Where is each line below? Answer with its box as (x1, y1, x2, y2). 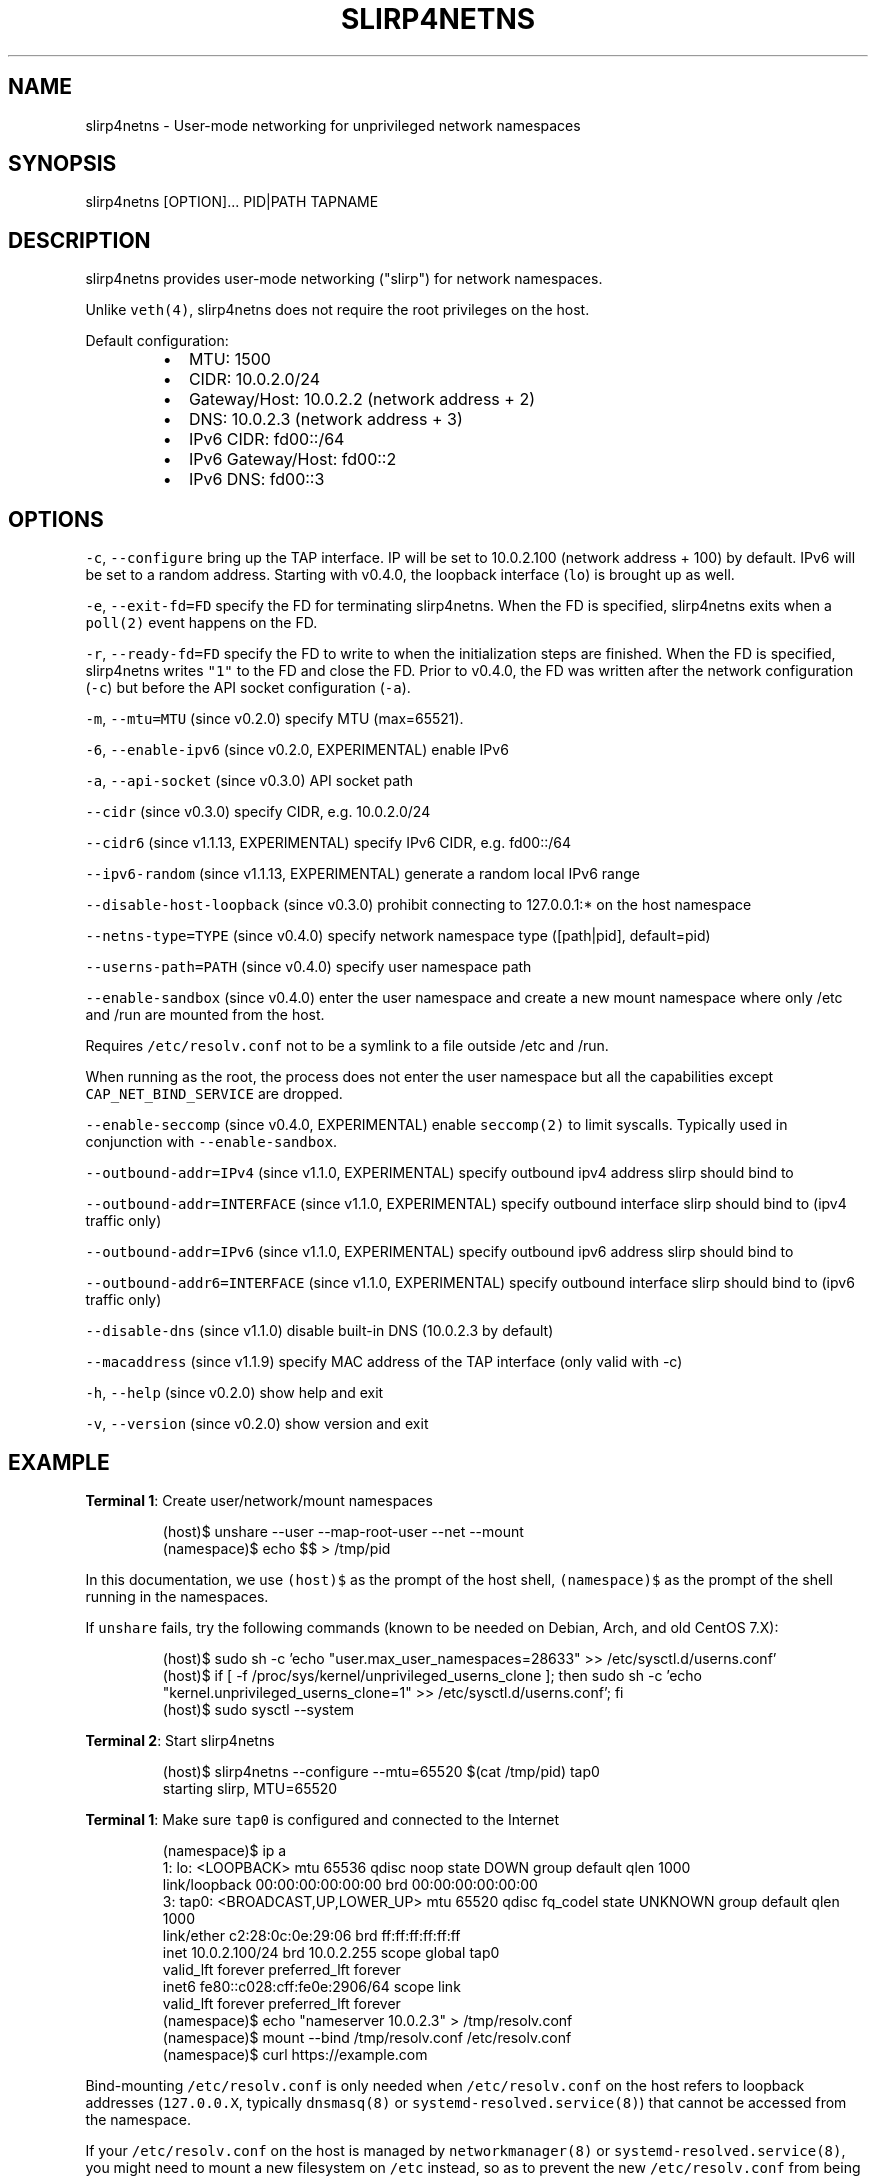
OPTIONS (8, 506, 104, 532)
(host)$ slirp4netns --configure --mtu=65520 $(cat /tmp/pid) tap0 (162, 1762, 600, 1780)
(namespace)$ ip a (162, 1841, 287, 1859)
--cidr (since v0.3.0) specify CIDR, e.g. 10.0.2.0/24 (85, 803, 431, 821)
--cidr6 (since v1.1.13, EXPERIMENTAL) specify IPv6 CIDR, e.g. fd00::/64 (85, 834, 572, 852)
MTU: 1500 (188, 349, 271, 370)
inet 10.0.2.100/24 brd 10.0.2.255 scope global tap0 (162, 1943, 500, 1961)
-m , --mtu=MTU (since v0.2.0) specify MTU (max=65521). (85, 710, 464, 728)
